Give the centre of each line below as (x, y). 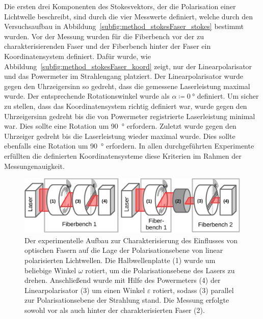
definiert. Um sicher (228, 96)
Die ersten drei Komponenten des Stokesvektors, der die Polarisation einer (120, 6)
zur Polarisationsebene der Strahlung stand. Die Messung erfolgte (127, 300)
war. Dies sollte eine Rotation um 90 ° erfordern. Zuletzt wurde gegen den (120, 126)
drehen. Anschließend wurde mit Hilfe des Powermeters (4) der (123, 280)
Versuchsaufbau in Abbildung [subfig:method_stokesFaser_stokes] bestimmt (124, 26)
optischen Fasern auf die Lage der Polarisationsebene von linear (124, 250)
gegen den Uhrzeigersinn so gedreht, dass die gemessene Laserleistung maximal (127, 86)
